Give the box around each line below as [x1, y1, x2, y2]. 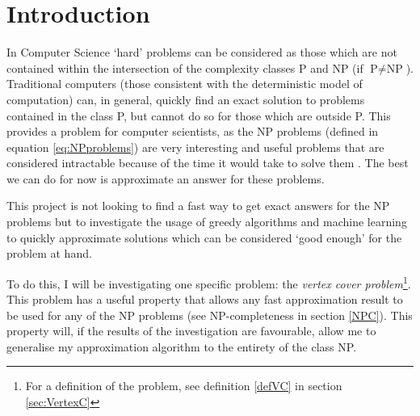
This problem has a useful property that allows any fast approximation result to [6, 291, 403, 308]
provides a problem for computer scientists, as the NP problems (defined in [6, 123, 379, 140]
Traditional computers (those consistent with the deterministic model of [6, 75, 363, 92]
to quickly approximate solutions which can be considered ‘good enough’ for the [6, 229, 402, 246]
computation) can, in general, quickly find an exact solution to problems [6, 90, 365, 107]
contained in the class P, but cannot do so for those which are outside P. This [6, 107, 391, 124]
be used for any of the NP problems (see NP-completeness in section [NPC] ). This [6, 306, 413, 323]
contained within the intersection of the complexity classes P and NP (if [6, 59, 363, 76]
